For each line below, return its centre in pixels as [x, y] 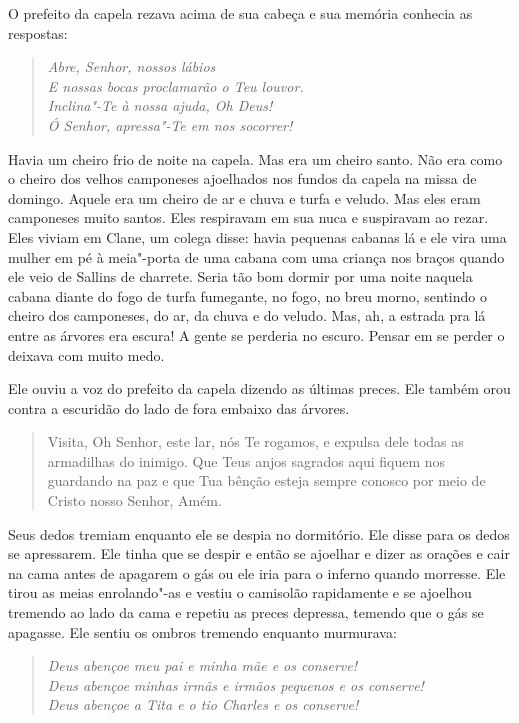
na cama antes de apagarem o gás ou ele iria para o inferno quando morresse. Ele [257, 572]
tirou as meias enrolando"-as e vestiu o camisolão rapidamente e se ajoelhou [240, 592]
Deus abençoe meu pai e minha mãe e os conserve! [202, 665]
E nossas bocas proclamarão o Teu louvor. [175, 85]
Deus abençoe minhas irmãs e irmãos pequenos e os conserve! [235, 684]
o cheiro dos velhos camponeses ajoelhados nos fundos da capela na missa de [242, 178]
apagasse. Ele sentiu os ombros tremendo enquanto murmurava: [202, 631]
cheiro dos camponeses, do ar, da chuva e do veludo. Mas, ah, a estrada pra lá [247, 315]
